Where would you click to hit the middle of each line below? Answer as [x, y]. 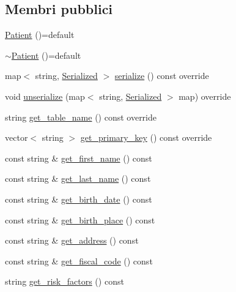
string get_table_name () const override [81, 117]
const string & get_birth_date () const [79, 199]
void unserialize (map [45, 96]
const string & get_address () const [72, 240]
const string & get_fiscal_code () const [79, 260]
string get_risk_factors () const [65, 281]
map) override [205, 96]
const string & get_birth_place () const [80, 219]
